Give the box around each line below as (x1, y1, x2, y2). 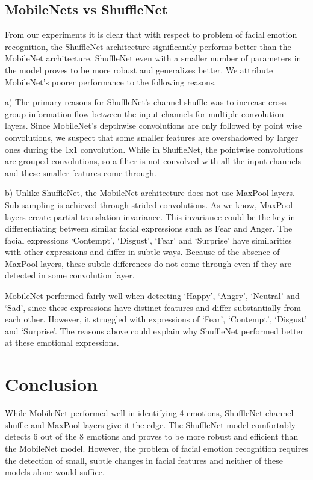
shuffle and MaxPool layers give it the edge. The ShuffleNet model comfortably (5, 418, 296, 431)
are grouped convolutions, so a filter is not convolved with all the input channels (5, 155, 301, 167)
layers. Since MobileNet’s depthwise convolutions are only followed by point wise (5, 119, 302, 132)
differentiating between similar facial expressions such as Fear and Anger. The (5, 222, 293, 235)
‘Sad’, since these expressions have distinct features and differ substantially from (5, 301, 302, 313)
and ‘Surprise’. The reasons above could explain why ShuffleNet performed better (5, 324, 304, 337)
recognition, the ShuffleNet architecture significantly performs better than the (5, 40, 291, 52)
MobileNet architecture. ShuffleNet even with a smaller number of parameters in (5, 52, 302, 64)
